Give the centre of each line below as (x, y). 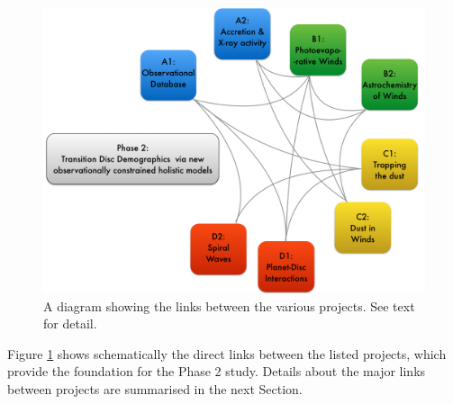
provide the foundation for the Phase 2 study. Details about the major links (217, 371)
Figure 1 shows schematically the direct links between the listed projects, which (227, 353)
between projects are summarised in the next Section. (155, 388)
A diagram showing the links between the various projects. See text (229, 305)
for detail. (70, 323)
